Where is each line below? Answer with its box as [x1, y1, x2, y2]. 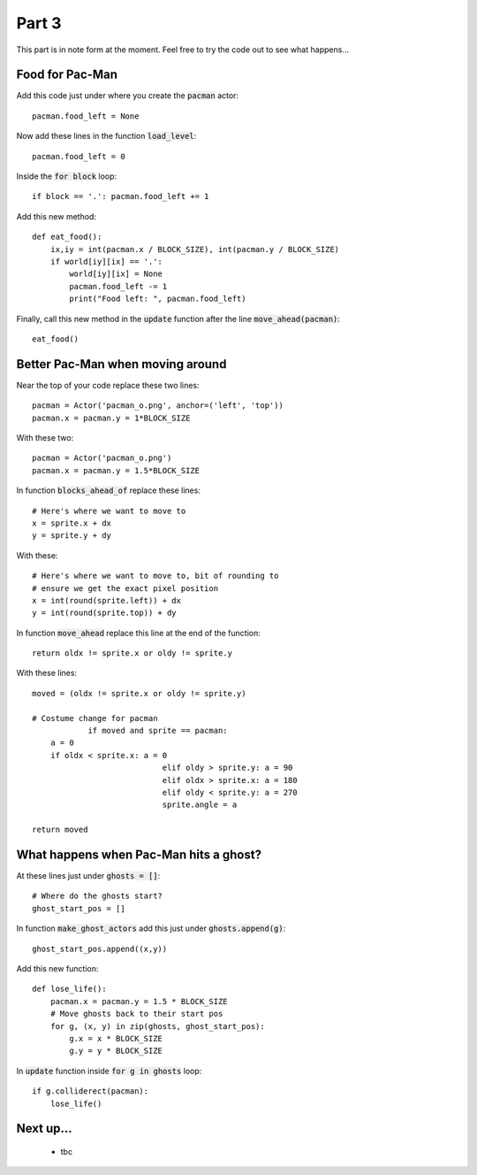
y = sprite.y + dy [32, 531, 112, 541]
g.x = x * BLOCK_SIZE [69, 1033, 163, 1043]
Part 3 [16, 13, 62, 33]
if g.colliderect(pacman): [32, 1087, 149, 1096]
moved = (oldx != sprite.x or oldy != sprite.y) [32, 688, 246, 698]
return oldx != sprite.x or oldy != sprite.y [32, 649, 233, 658]
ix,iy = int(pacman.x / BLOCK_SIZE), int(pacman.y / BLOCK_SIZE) [49, 244, 340, 254]
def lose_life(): [32, 984, 107, 995]
